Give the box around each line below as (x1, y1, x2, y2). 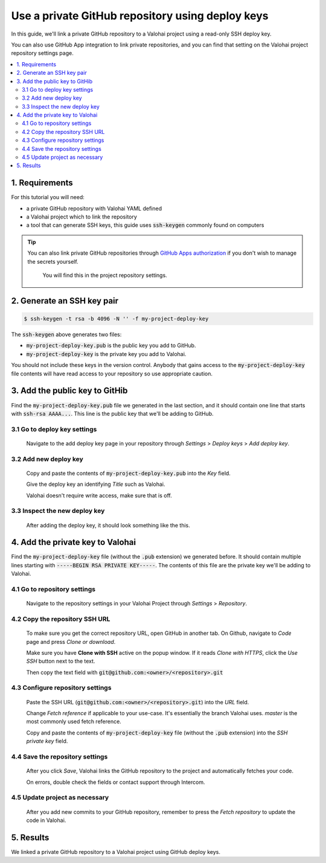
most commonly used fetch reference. (26, 718, 122, 725)
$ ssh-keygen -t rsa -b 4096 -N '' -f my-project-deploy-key (24, 316, 209, 322)
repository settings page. (11, 49, 74, 57)
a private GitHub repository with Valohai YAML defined (26, 205, 162, 212)
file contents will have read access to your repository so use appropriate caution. (11, 370, 213, 377)
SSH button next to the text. (26, 658, 95, 665)
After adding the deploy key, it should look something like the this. (26, 521, 190, 529)
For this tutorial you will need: (11, 194, 85, 201)
